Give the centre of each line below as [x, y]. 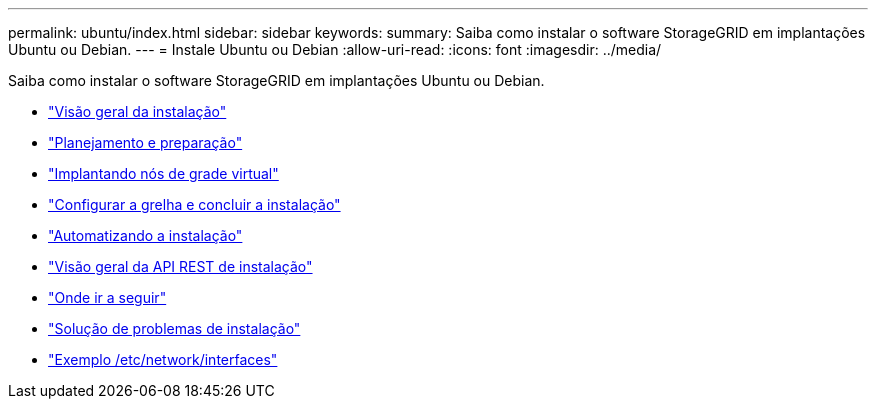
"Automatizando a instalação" [145, 235]
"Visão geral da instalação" [137, 111]
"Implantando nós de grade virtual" [163, 173]
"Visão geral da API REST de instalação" [180, 266]
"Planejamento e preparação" [145, 142]
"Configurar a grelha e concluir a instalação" [194, 204]
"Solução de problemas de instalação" [174, 328]
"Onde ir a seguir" [107, 297]
